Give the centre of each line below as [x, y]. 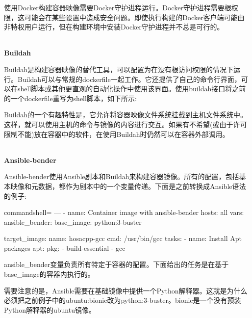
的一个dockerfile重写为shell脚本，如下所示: [70, 98]
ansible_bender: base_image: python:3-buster [73, 222]
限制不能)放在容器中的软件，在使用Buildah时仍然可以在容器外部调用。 [117, 134]
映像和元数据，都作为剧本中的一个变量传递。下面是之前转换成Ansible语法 [128, 186]
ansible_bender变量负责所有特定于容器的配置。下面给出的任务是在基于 [116, 264]
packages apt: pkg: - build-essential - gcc [65, 248]
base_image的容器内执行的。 [49, 274]
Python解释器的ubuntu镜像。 [50, 309]
